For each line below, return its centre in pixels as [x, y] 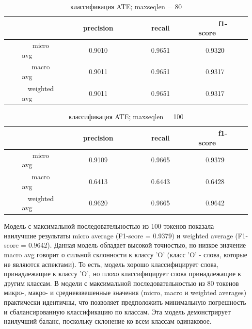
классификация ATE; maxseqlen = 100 [126, 116]
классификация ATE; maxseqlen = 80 [126, 6]
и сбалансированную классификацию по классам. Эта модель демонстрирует [117, 311]
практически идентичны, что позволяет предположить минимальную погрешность [125, 302]
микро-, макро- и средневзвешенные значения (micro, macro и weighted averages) [125, 292]
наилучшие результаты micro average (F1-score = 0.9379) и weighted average [118, 235]
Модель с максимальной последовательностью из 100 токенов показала [109, 226]
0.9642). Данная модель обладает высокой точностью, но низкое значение [137, 245]
